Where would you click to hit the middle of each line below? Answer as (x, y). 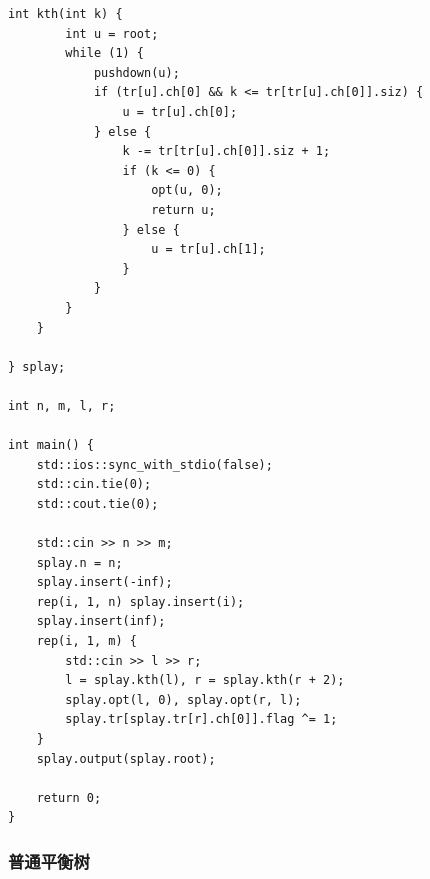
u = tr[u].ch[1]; (208, 249)
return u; (183, 209)
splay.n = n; (79, 562)
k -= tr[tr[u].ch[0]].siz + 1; (226, 151)
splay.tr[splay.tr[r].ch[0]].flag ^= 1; (201, 719)
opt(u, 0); (187, 190)
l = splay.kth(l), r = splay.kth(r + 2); (205, 680)
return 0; (69, 797)
